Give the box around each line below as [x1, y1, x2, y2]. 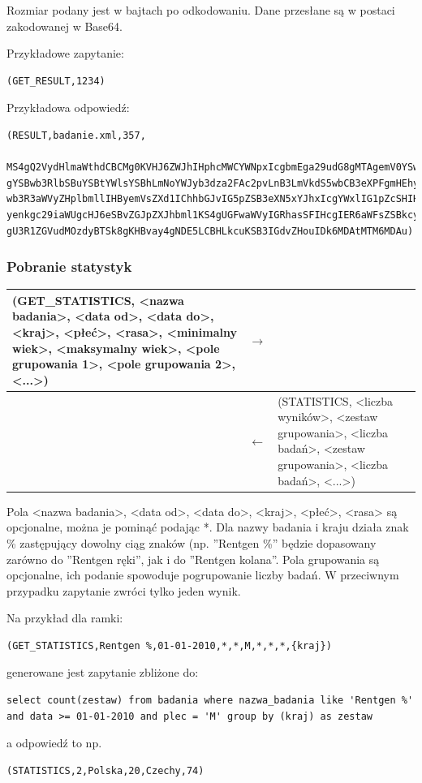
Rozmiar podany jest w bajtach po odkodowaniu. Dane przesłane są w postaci [6, 2, 395, 18]
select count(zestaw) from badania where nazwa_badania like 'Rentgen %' [6, 695, 414, 707]
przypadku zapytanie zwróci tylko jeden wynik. [6, 582, 241, 599]
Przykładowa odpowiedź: [6, 99, 130, 116]
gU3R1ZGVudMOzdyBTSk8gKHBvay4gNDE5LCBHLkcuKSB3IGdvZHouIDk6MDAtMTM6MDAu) [6, 225, 414, 237]
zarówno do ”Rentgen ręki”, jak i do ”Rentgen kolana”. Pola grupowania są [6, 550, 380, 567]
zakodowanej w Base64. [6, 17, 123, 34]
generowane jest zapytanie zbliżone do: [6, 664, 199, 681]
